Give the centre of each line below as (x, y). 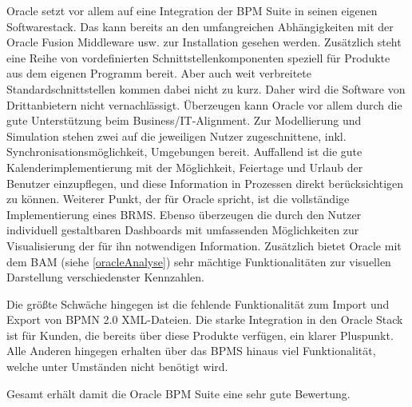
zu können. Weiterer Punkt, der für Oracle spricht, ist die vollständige (178, 199)
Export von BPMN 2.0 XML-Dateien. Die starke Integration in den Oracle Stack (205, 319)
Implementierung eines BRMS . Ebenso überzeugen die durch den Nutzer (184, 214)
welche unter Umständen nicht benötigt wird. (117, 367)
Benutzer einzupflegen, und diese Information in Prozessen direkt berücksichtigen (205, 183)
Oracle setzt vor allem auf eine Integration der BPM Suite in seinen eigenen (192, 10)
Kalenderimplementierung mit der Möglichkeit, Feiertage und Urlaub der (185, 167)
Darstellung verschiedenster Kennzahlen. (105, 277)
